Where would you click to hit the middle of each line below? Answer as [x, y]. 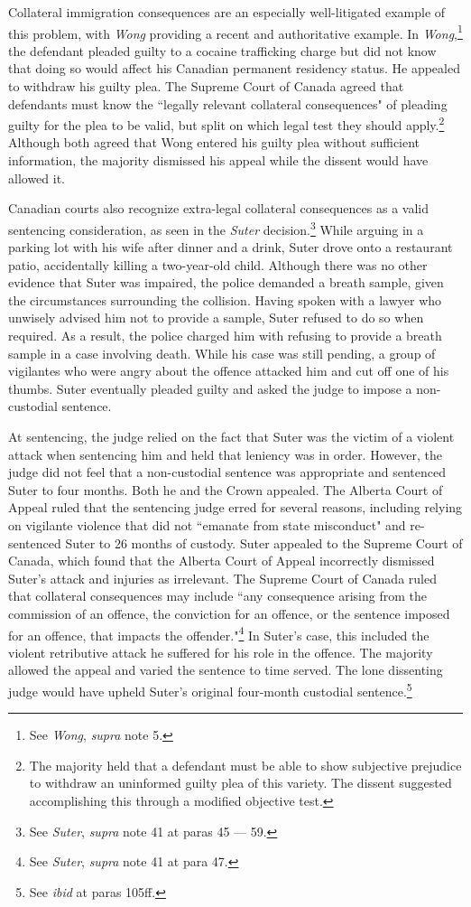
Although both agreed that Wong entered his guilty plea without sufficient [214, 142]
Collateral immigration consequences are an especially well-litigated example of [227, 12]
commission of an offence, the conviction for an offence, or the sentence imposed [229, 613]
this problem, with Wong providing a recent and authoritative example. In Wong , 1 [235, 32]
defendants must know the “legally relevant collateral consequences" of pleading [228, 103]
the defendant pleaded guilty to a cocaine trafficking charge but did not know [222, 50]
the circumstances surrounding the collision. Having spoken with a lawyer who [225, 299]
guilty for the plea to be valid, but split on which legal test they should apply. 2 [226, 123]
